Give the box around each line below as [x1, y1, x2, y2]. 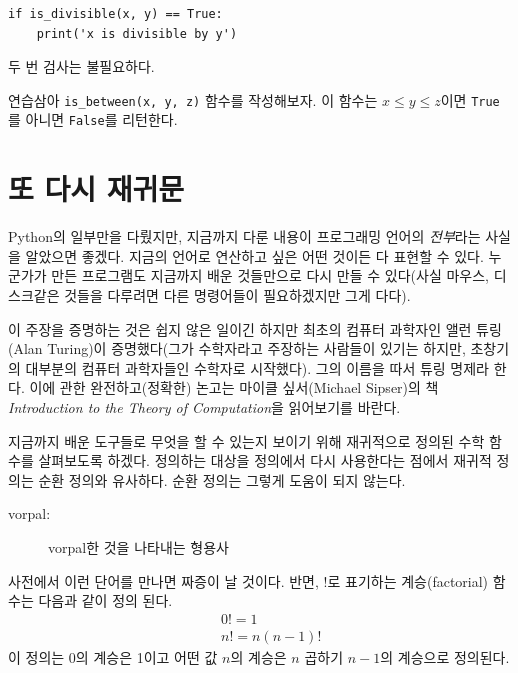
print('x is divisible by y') [36, 26, 238, 41]
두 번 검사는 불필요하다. [8, 56, 155, 77]
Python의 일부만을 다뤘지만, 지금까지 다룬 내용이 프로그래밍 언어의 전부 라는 [8, 226, 481, 247]
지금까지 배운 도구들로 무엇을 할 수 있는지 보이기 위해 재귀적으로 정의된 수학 [8, 430, 485, 451]
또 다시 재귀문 [8, 168, 185, 209]
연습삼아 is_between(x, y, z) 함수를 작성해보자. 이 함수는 [8, 89, 378, 110]
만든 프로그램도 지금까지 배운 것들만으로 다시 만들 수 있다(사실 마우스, [51, 265, 489, 286]
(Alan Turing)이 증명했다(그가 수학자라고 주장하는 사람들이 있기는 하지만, [8, 338, 466, 359]
